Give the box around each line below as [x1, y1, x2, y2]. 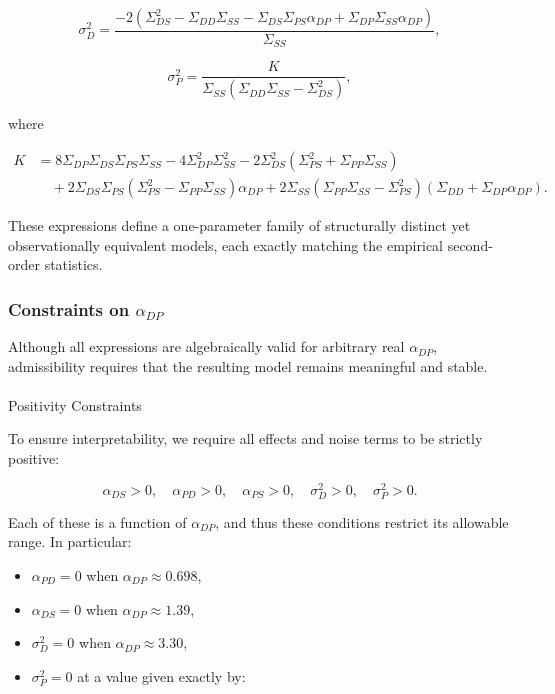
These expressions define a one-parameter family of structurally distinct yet [8, 215, 471, 236]
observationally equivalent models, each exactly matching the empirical [8, 234, 443, 255]
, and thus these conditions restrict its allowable [215, 511, 509, 532]
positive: [8, 448, 60, 469]
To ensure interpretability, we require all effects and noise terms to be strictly [8, 428, 483, 449]
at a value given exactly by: [77, 665, 246, 686]
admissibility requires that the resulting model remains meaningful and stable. [8, 355, 488, 376]
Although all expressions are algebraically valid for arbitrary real [8, 336, 405, 357]
